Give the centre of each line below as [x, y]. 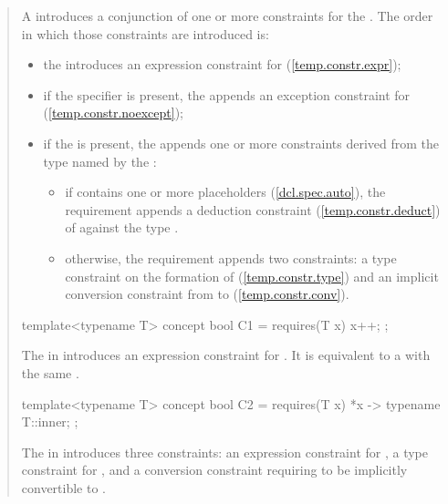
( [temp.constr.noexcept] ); [113, 113]
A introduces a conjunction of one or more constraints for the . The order [227, 15]
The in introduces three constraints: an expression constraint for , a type [224, 452]
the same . [50, 372]
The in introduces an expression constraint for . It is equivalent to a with [226, 355]
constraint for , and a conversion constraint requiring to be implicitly [214, 470]
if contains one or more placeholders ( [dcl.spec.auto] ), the [225, 192]
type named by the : [100, 161]
